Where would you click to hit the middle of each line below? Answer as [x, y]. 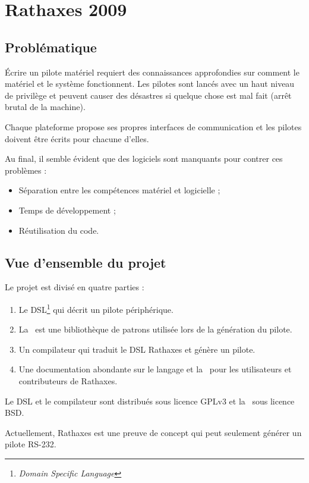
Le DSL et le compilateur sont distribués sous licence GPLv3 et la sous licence [150, 401]
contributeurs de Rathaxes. [68, 380]
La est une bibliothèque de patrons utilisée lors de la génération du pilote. [155, 329]
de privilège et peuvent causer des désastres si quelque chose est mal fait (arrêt [148, 95]
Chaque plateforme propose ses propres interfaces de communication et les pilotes [153, 126]
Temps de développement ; [67, 210]
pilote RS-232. [31, 444]
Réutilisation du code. [59, 230]
